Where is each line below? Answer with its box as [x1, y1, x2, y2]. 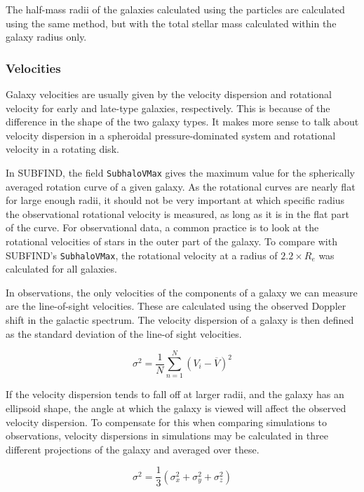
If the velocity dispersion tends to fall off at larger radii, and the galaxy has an [6, 387, 344, 402]
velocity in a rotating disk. [6, 142, 119, 156]
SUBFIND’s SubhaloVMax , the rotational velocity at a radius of [6, 247, 278, 262]
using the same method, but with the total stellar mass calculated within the [6, 15, 337, 30]
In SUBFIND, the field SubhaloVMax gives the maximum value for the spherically [6, 165, 355, 179]
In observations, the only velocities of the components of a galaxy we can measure [6, 285, 358, 299]
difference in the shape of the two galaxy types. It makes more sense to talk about [6, 114, 359, 129]
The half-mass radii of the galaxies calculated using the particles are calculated [6, 2, 345, 16]
